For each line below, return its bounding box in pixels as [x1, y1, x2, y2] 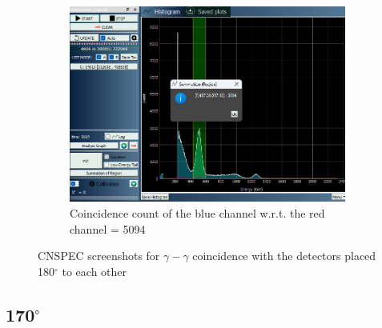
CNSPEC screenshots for [38, 247, 160, 264]
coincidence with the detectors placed [192, 247, 376, 264]
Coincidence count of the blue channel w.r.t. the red [70, 204, 325, 221]
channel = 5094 [70, 220, 146, 237]
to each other [62, 262, 127, 279]
